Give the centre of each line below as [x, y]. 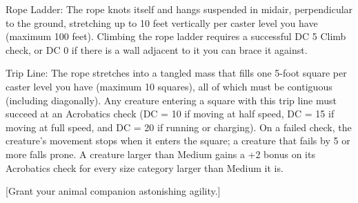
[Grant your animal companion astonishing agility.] [113, 191]
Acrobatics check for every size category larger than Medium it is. [145, 167]
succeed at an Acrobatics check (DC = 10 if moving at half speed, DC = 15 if [170, 114]
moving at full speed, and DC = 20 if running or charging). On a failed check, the [179, 127]
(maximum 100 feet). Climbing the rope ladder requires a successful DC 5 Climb [176, 36]
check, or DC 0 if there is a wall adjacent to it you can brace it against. [157, 49]
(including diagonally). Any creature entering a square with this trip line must [171, 100]
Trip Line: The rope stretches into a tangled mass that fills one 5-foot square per [176, 73]
